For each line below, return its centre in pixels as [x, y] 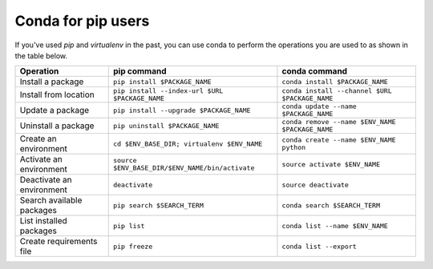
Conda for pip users [82, 21]
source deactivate [315, 185]
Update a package [55, 110]
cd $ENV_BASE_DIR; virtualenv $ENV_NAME [188, 144]
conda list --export [319, 246]
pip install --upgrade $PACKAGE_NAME [182, 110]
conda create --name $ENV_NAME [339, 140]
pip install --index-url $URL [168, 91]
